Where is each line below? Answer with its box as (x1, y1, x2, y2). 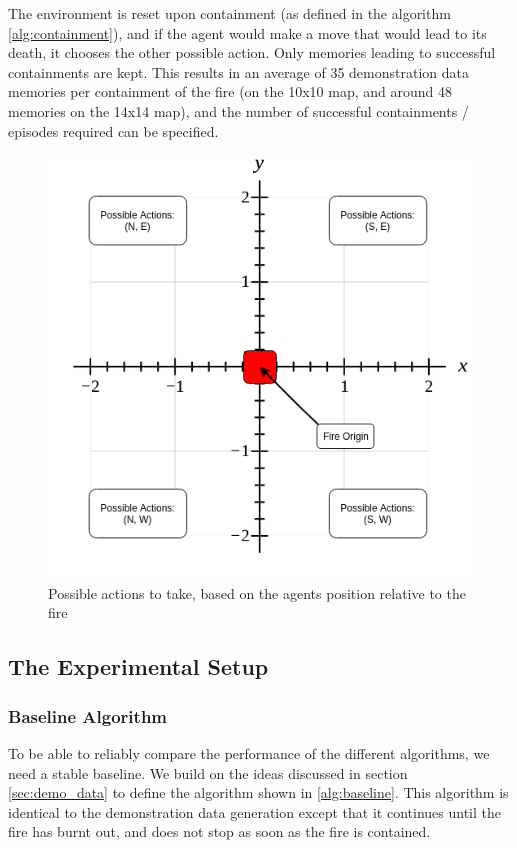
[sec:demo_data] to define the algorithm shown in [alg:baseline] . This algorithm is (8, 782, 509, 803)
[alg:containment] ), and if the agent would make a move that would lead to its (8, 22, 487, 43)
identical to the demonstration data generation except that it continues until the (8, 801, 501, 822)
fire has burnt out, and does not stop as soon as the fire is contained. (8, 821, 431, 842)
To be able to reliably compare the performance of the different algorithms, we (8, 742, 490, 763)
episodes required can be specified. (8, 120, 219, 141)
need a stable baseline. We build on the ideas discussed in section (8, 762, 408, 783)
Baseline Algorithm (8, 703, 168, 728)
